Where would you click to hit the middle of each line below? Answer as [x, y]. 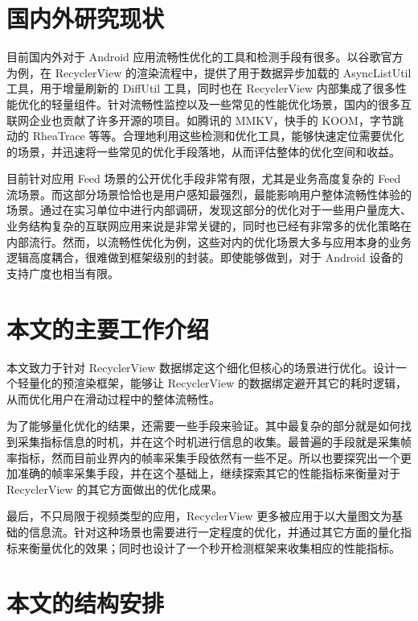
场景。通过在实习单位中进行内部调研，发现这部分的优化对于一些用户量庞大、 [209, 210]
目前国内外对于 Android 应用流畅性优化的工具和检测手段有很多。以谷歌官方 [205, 57]
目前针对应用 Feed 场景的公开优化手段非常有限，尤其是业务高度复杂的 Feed [204, 178]
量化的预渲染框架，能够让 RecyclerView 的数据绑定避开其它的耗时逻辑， [217, 383]
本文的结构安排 [86, 603]
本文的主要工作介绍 [108, 328]
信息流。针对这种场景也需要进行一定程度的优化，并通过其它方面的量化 [214, 531]
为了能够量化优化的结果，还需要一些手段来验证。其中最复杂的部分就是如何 [203, 426]
